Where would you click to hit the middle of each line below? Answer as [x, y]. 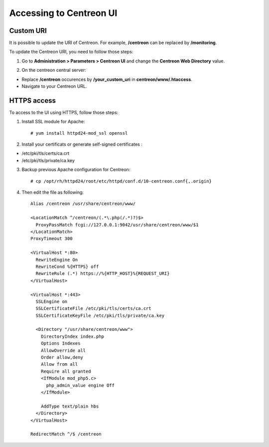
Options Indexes [61, 343]
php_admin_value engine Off [80, 385]
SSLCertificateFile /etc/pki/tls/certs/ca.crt [93, 309]
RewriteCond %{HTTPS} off [67, 266]
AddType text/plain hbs [70, 406]
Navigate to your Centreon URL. [54, 86]
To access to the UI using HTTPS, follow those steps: [64, 112]
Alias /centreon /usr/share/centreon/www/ [83, 204]
